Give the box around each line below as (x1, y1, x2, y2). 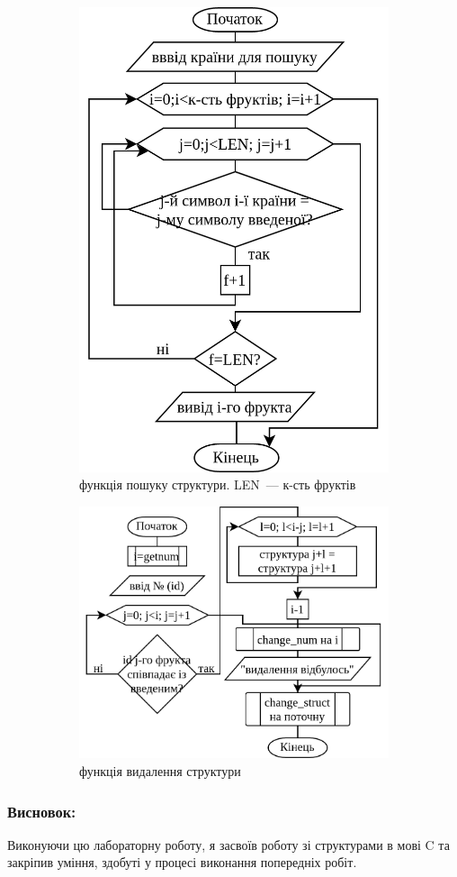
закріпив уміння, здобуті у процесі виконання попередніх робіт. (7, 853, 357, 872)
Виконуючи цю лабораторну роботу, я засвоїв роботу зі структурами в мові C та (7, 835, 450, 854)
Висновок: (7, 799, 76, 822)
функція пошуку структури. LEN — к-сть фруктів (79, 475, 356, 494)
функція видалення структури (79, 762, 241, 781)
